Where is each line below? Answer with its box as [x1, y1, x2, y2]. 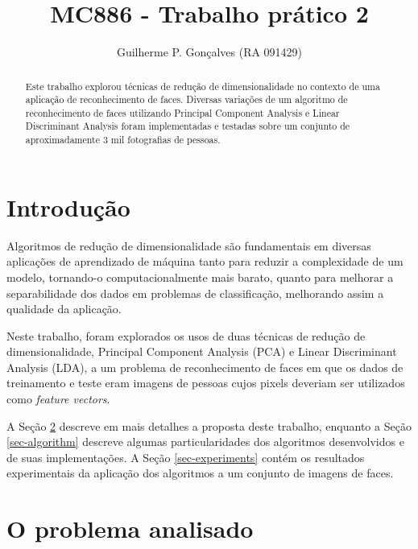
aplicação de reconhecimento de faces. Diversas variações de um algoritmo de [25, 93, 348, 106]
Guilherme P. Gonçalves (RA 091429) [116, 43, 303, 60]
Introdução [6, 190, 130, 223]
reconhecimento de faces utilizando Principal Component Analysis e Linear [25, 105, 340, 119]
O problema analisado [6, 512, 254, 545]
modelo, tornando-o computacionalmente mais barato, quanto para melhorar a [6, 268, 394, 285]
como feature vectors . [6, 390, 110, 407]
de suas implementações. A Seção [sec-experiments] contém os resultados [6, 448, 365, 465]
